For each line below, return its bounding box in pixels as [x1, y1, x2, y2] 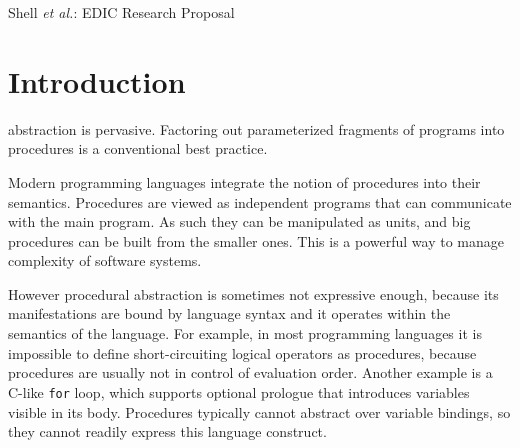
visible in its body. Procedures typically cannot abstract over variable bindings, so [8, 401, 511, 422]
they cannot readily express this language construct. [8, 421, 327, 442]
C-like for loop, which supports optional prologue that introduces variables [8, 381, 470, 402]
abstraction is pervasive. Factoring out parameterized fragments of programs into [8, 118, 505, 139]
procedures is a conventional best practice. [8, 138, 268, 159]
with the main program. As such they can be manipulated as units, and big [8, 211, 471, 232]
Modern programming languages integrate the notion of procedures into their [8, 171, 481, 192]
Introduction [8, 60, 186, 101]
